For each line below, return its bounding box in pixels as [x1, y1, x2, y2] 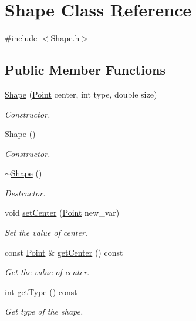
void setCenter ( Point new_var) [5, 206, 120, 219]
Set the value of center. [5, 226, 88, 239]
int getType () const [5, 285, 77, 297]
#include [5, 32, 38, 44]
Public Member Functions [5, 61, 165, 79]
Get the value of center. [5, 266, 90, 278]
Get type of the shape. [5, 305, 83, 317]
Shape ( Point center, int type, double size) [5, 88, 157, 100]
